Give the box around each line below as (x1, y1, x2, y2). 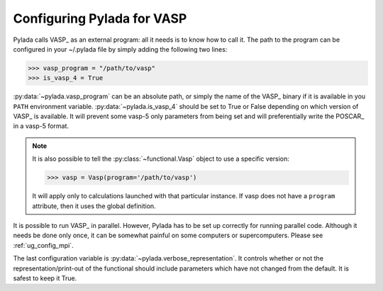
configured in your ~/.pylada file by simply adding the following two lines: (13, 45, 228, 53)
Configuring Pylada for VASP (13, 11, 187, 26)
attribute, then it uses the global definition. (32, 202, 156, 210)
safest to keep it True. (13, 273, 77, 283)
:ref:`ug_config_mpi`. (13, 241, 74, 249)
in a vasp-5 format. (13, 122, 70, 130)
